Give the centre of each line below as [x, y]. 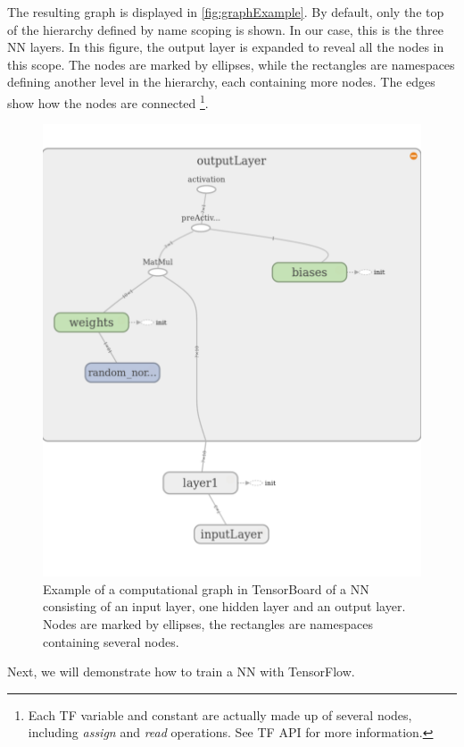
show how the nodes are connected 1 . [108, 101]
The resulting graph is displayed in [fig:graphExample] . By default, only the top [226, 12]
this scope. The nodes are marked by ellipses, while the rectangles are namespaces [231, 64]
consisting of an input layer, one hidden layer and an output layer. [224, 606]
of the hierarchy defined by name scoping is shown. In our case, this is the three [226, 29]
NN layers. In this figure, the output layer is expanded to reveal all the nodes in [226, 47]
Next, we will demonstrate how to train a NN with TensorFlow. [181, 671]
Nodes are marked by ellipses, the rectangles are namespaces [208, 624]
